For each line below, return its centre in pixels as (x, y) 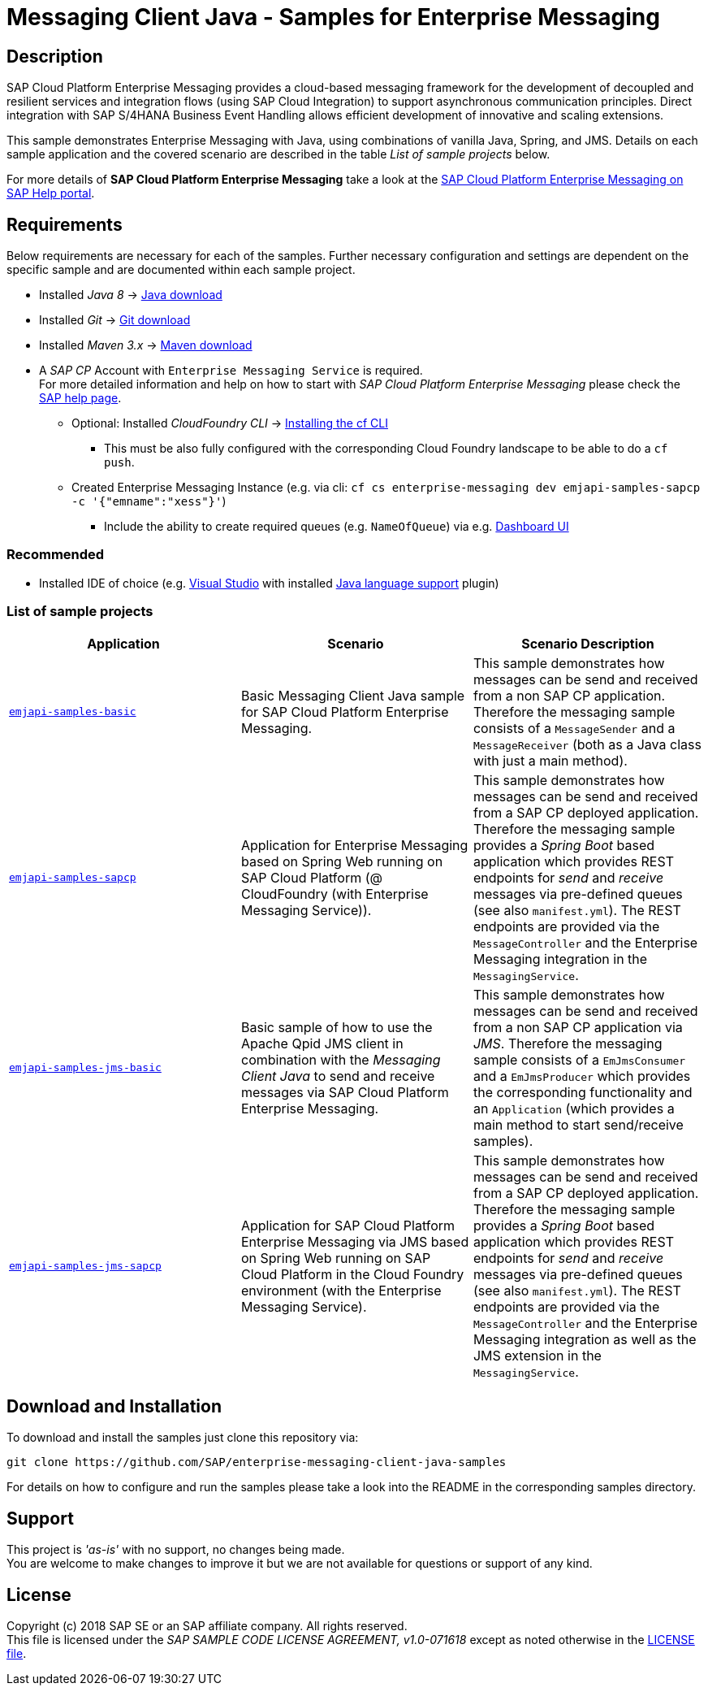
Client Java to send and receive (338, 1076)
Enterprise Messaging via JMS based (355, 1241)
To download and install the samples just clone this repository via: (183, 1438)
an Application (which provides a (574, 1108)
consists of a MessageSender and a (574, 728)
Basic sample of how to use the (337, 1027)
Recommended (56, 555)
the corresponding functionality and (583, 1092)
